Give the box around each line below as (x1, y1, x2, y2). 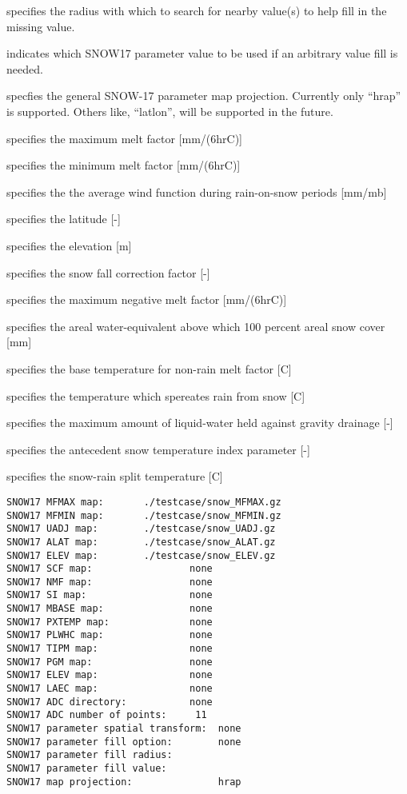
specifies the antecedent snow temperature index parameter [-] (6, 441, 310, 457)
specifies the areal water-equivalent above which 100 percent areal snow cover (6, 317, 385, 334)
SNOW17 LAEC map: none (6, 683, 213, 695)
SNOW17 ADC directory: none (6, 696, 213, 708)
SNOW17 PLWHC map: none (6, 629, 213, 641)
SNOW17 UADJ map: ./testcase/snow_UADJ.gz (6, 523, 276, 535)
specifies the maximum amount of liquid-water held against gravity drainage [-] (6, 414, 393, 431)
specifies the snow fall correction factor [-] (6, 264, 210, 281)
